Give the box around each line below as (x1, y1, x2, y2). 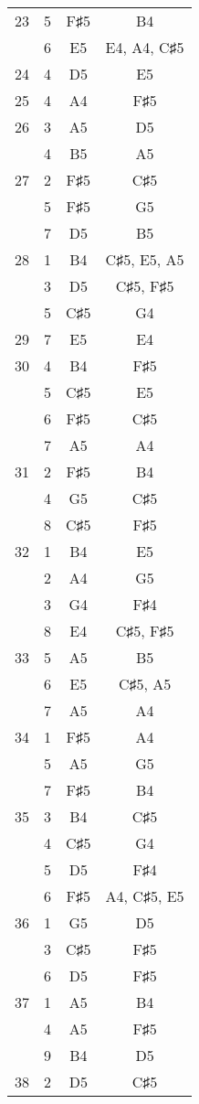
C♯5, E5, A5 (105, 249, 184, 270)
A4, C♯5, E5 (105, 885, 184, 906)
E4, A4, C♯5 (105, 37, 184, 58)
